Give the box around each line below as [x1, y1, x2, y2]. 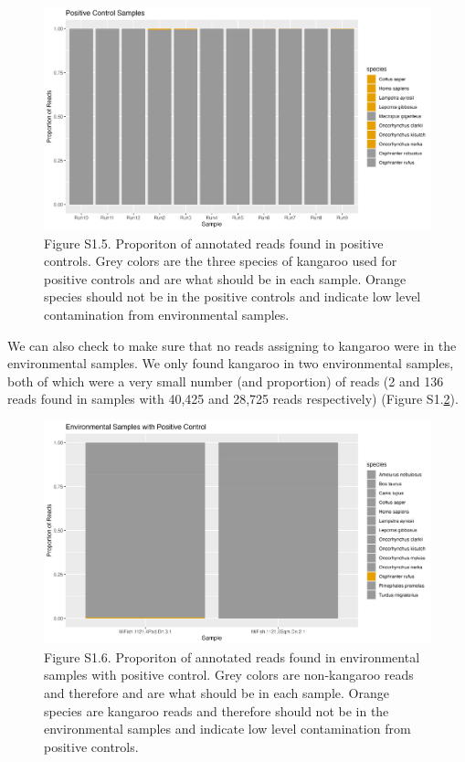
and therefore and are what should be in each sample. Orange [44, 683, 389, 702]
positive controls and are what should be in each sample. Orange [44, 269, 407, 288]
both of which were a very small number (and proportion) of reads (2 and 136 [7, 371, 444, 390]
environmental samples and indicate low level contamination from [44, 719, 411, 738]
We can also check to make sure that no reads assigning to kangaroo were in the [7, 335, 457, 355]
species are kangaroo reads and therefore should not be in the [44, 701, 389, 720]
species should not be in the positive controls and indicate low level [44, 287, 421, 306]
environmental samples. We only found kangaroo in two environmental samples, [7, 354, 454, 373]
